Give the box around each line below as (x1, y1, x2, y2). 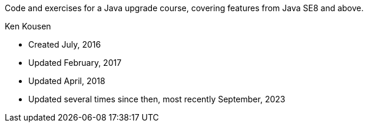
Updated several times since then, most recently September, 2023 (28, 94, 286, 104)
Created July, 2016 (28, 39, 101, 49)
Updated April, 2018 (28, 76, 105, 86)
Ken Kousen (5, 21, 51, 31)
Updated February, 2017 (28, 58, 122, 68)
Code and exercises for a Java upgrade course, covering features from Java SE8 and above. (5, 3, 364, 13)
